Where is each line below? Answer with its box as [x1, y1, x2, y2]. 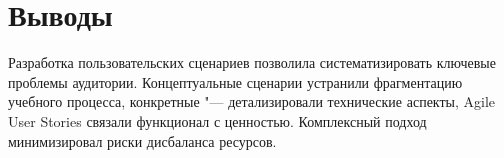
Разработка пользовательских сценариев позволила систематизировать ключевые [8, 52, 496, 73]
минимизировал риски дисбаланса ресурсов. [8, 130, 277, 151]
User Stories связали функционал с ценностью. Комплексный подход [8, 110, 427, 131]
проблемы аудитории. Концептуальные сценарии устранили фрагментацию [8, 71, 463, 92]
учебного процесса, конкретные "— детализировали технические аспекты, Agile [8, 91, 496, 112]
